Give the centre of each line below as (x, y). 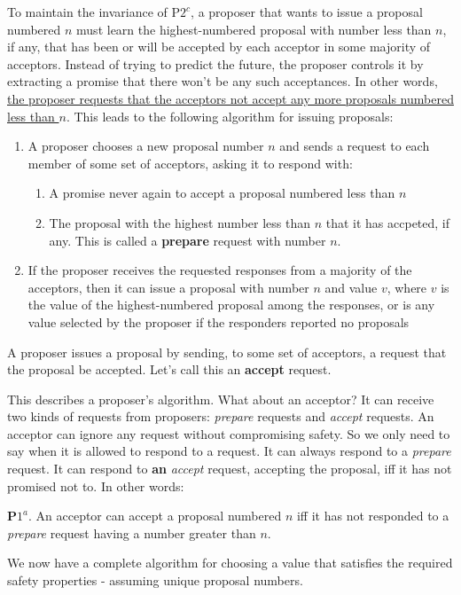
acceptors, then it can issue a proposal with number (168, 287)
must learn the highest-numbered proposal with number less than (254, 29)
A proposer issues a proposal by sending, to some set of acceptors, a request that (227, 352)
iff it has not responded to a (373, 516)
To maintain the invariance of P (94, 12)
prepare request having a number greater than (132, 532)
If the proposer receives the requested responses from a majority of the (220, 270)
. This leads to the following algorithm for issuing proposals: (230, 116)
